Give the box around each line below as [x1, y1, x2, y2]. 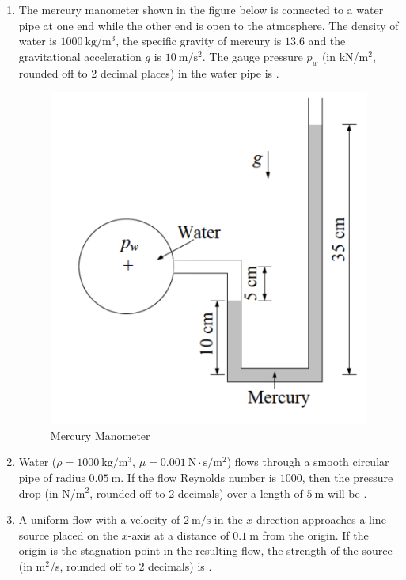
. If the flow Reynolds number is [120, 468, 277, 485]
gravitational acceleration [18, 47, 142, 64]
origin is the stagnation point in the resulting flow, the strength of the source [18, 542, 393, 559]
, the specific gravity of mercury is [116, 32, 282, 49]
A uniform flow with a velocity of [18, 511, 180, 528]
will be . [327, 484, 367, 501]
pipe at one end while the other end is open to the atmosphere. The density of [18, 17, 399, 33]
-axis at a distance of [127, 526, 230, 543]
